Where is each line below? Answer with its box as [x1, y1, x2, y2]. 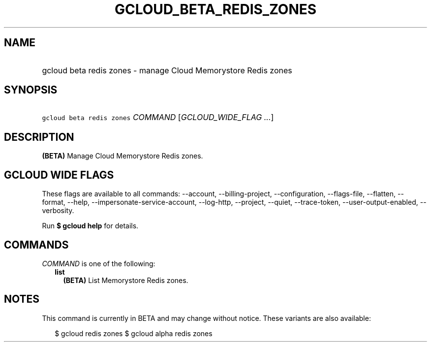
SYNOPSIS [4, 84, 58, 96]
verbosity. [42, 206, 74, 215]
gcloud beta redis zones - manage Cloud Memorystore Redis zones [42, 65, 292, 75]
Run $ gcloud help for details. [42, 221, 139, 230]
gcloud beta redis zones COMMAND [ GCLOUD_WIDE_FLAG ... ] [42, 112, 274, 123]
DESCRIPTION [4, 130, 74, 143]
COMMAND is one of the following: [42, 259, 155, 268]
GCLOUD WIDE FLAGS [4, 168, 114, 181]
